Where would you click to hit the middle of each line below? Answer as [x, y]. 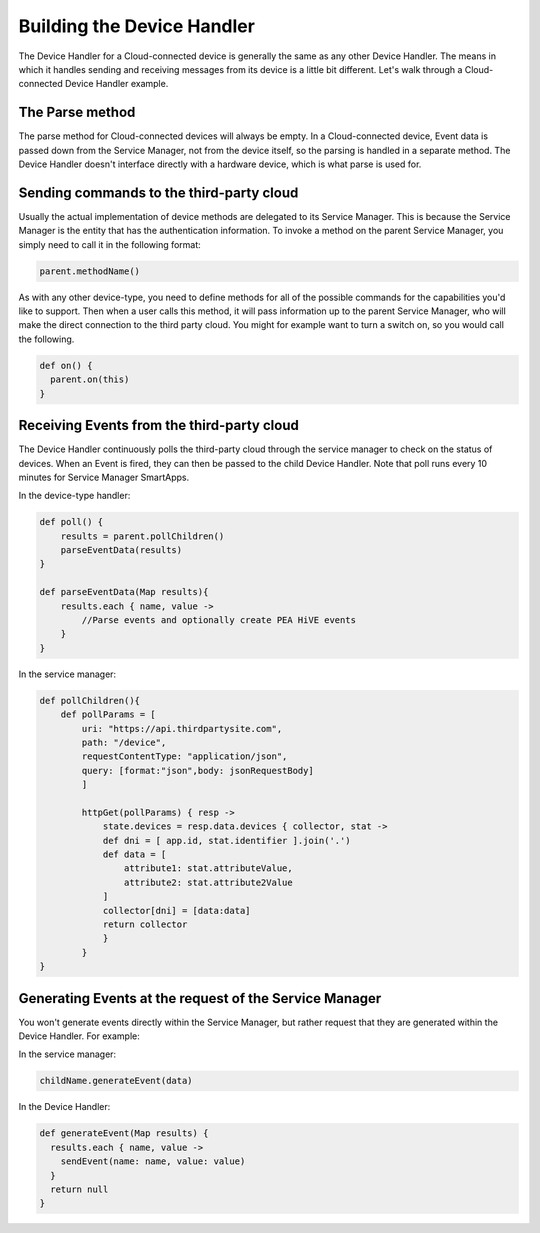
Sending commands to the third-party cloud [158, 192]
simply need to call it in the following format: [110, 244]
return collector [145, 924]
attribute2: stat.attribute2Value [208, 882]
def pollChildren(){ [89, 700]
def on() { [66, 365]
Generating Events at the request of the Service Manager [200, 998]
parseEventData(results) [121, 550]
